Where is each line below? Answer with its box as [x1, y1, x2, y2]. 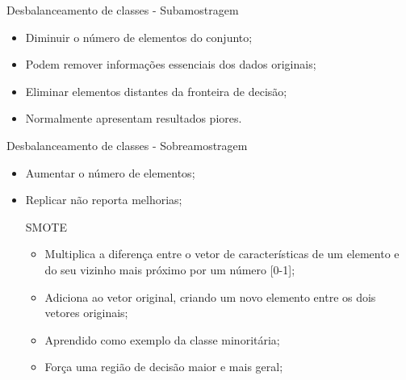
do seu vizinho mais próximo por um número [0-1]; [44, 261, 295, 278]
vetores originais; [44, 304, 128, 321]
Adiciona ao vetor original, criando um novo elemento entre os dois [44, 288, 376, 305]
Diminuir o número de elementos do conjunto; [25, 28, 253, 45]
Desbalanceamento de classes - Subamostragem [6, 2, 239, 18]
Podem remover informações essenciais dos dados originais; [25, 56, 316, 73]
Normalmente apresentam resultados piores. [25, 110, 242, 127]
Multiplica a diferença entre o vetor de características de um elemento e [44, 245, 400, 262]
